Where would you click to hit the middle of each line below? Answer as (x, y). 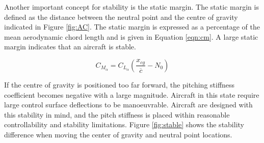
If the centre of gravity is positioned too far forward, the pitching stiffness (120, 84)
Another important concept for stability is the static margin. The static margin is (131, 7)
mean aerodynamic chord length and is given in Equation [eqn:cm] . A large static (131, 36)
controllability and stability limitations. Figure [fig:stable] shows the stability (124, 124)
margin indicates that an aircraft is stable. (70, 47)
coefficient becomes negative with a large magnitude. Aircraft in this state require (132, 94)
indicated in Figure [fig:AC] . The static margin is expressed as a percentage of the (132, 27)
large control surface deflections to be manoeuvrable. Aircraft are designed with (128, 105)
